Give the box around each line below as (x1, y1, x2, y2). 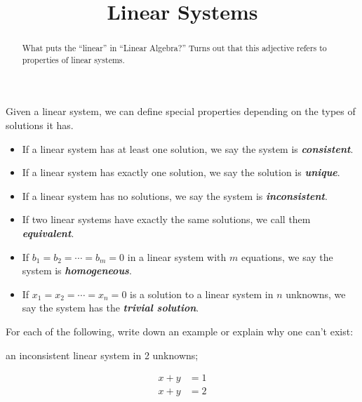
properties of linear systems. (22, 53, 125, 65)
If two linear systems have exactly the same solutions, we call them (22, 212, 311, 227)
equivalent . (22, 226, 74, 241)
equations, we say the (241, 249, 333, 264)
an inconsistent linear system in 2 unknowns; (6, 347, 199, 362)
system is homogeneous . (22, 263, 132, 278)
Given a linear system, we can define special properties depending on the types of (6, 104, 356, 119)
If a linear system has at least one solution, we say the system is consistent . (22, 141, 354, 156)
